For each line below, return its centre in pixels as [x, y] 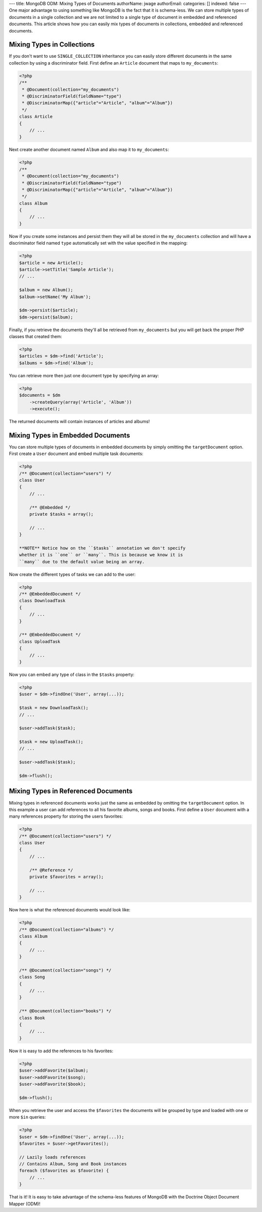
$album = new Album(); [46, 290]
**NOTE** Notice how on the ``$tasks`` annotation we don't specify [102, 548]
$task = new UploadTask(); [51, 742]
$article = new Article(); [51, 263]
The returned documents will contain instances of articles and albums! [79, 421]
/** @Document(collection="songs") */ [65, 970]
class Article [36, 117]
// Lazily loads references [52, 1157]
